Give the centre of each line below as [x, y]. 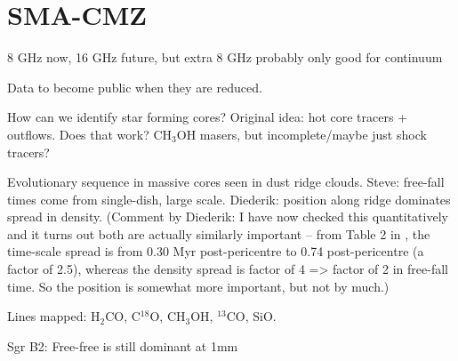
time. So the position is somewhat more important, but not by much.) [198, 286]
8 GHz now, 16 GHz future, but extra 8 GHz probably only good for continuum [225, 57]
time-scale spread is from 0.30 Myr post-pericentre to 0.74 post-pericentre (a [216, 251]
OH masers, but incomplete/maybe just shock [301, 134]
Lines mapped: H [54, 316]
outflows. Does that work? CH [90, 134]
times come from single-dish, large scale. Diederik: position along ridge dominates [229, 199]
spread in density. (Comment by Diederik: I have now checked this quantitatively [228, 217]
